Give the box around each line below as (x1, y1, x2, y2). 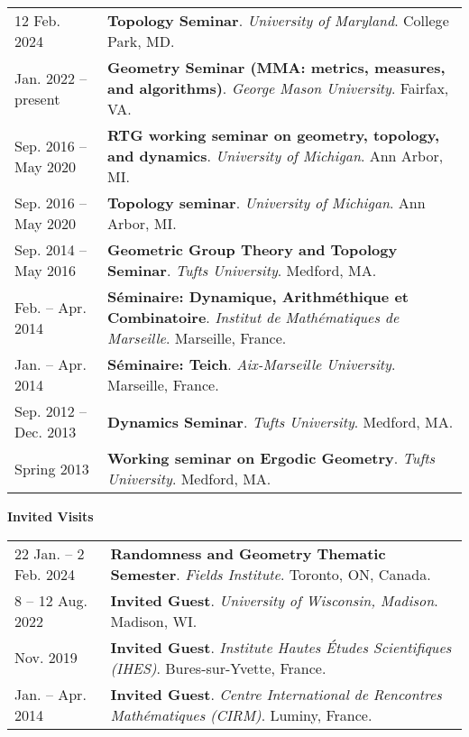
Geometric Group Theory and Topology (107, 239, 398, 260)
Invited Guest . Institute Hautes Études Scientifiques (110, 636, 452, 658)
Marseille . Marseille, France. (107, 327, 287, 348)
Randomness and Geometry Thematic (110, 542, 386, 564)
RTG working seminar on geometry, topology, (107, 124, 440, 145)
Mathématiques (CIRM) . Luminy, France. (110, 704, 372, 725)
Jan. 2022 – (14, 67, 87, 88)
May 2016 (14, 260, 77, 281)
